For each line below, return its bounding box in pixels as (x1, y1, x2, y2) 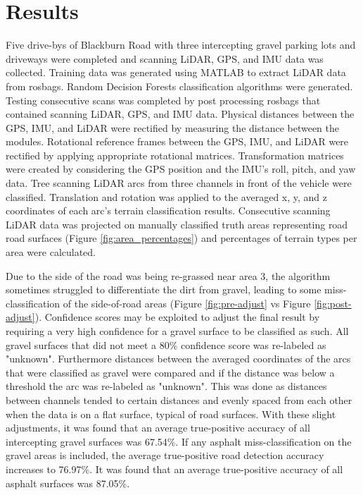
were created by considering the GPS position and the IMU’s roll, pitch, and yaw (6, 161, 356, 176)
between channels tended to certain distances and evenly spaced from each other (6, 392, 352, 407)
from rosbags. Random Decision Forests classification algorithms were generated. (6, 78, 353, 93)
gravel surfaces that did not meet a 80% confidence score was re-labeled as (6, 337, 326, 352)
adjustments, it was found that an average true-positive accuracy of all (6, 420, 310, 435)
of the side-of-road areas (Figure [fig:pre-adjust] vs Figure (63, 295, 311, 310)
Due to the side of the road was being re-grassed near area (6, 268, 257, 283)
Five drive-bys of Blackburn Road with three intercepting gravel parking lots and (6, 37, 356, 52)
